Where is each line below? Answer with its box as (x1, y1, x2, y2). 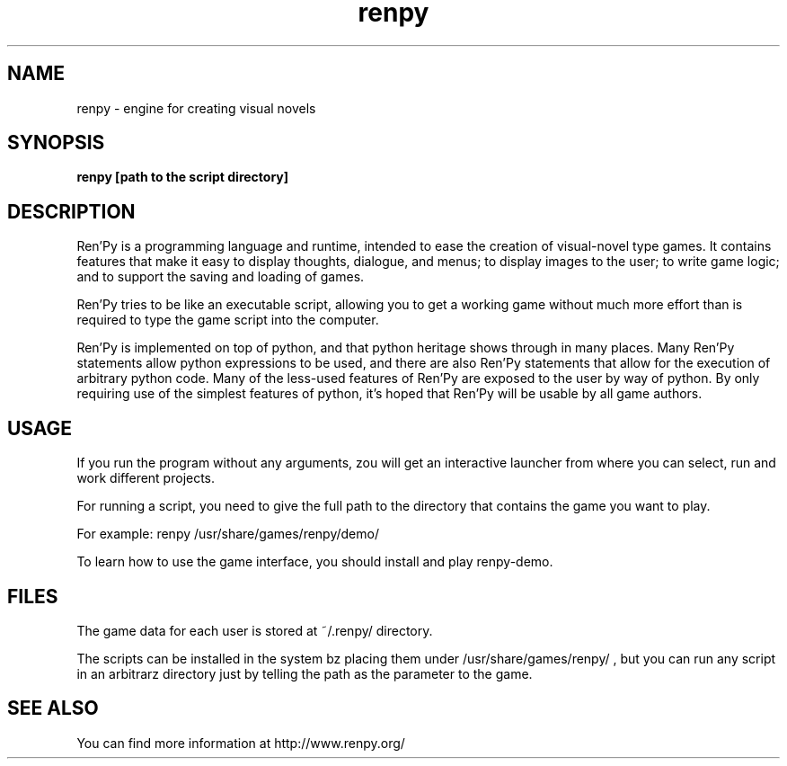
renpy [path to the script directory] (76, 169, 289, 185)
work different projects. (76, 470, 216, 486)
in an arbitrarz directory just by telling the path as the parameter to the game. (76, 665, 533, 681)
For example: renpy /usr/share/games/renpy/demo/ (76, 526, 379, 542)
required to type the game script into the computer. (76, 312, 379, 328)
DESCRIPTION (7, 200, 136, 223)
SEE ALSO (7, 697, 99, 720)
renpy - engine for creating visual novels (76, 100, 316, 116)
